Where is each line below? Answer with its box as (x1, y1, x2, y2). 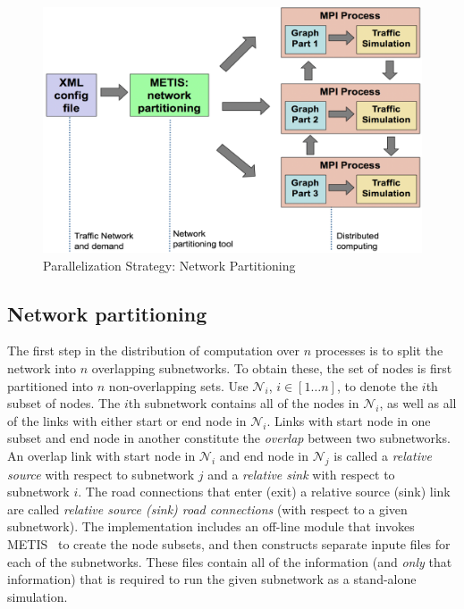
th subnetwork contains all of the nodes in (128, 394, 359, 413)
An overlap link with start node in (7, 446, 196, 464)
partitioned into (7, 376, 94, 395)
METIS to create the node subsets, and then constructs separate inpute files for (7, 535, 451, 554)
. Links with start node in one (266, 411, 431, 430)
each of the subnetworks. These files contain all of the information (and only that (7, 552, 452, 571)
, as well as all (379, 394, 457, 413)
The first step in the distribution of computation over (7, 341, 300, 360)
